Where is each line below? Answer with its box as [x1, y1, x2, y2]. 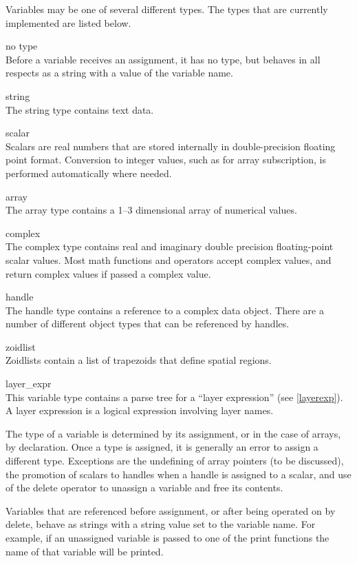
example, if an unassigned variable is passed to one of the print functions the [6, 531, 329, 544]
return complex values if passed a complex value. [6, 266, 211, 280]
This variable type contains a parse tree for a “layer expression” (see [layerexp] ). [6, 389, 343, 404]
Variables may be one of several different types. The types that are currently [6, 2, 328, 16]
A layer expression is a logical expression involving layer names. [6, 403, 274, 418]
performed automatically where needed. [6, 165, 172, 180]
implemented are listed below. [6, 15, 131, 30]
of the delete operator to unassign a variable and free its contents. [6, 480, 283, 495]
